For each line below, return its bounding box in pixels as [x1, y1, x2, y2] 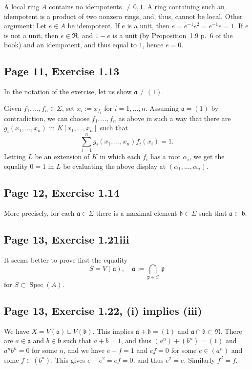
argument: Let [4, 20, 46, 31]
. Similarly [184, 354, 215, 365]
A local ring [4, 1, 40, 11]
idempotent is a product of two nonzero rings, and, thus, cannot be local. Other [4, 11, 243, 21]
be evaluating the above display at [63, 161, 166, 171]
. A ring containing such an [143, 1, 225, 11]
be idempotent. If [67, 20, 120, 31]
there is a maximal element [96, 207, 177, 218]
